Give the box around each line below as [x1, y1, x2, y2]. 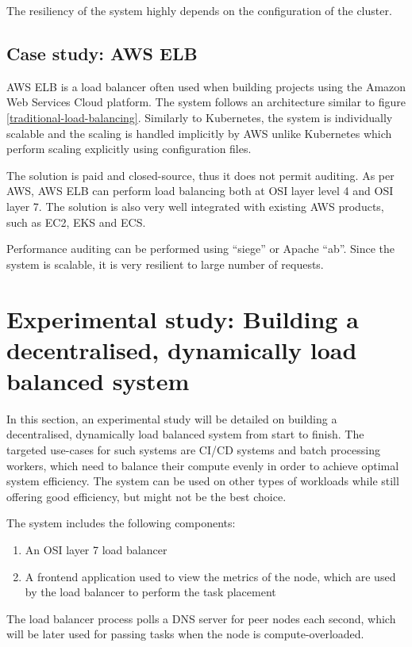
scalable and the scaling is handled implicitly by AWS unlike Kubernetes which [6, 124, 392, 141]
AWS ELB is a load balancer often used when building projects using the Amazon [6, 78, 406, 94]
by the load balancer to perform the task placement [25, 584, 276, 600]
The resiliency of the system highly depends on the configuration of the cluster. [6, 2, 392, 18]
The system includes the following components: [6, 515, 236, 531]
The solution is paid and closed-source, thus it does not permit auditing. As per [6, 167, 395, 183]
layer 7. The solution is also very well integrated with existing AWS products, [6, 197, 384, 214]
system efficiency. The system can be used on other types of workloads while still [6, 473, 399, 489]
